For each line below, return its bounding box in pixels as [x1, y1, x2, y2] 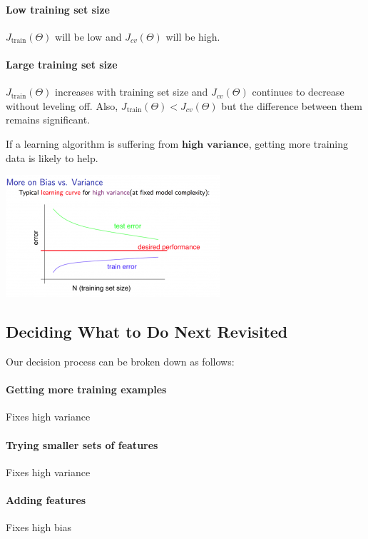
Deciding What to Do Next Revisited [6, 321, 288, 343]
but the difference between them [221, 98, 362, 113]
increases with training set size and [55, 84, 208, 99]
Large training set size [6, 56, 118, 71]
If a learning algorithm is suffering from [6, 136, 179, 151]
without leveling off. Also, [6, 98, 118, 113]
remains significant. [6, 112, 91, 127]
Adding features [6, 492, 86, 507]
